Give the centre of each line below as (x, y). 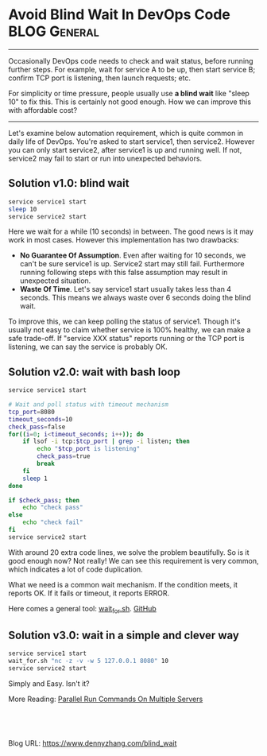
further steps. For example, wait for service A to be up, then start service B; (132, 69)
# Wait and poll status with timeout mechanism (89, 405)
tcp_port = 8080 (32, 412)
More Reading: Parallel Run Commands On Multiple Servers (106, 699)
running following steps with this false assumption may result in (124, 273)
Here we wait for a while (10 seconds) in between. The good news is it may (131, 231)
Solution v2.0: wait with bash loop (94, 372)
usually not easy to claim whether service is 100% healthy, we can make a (130, 330)
